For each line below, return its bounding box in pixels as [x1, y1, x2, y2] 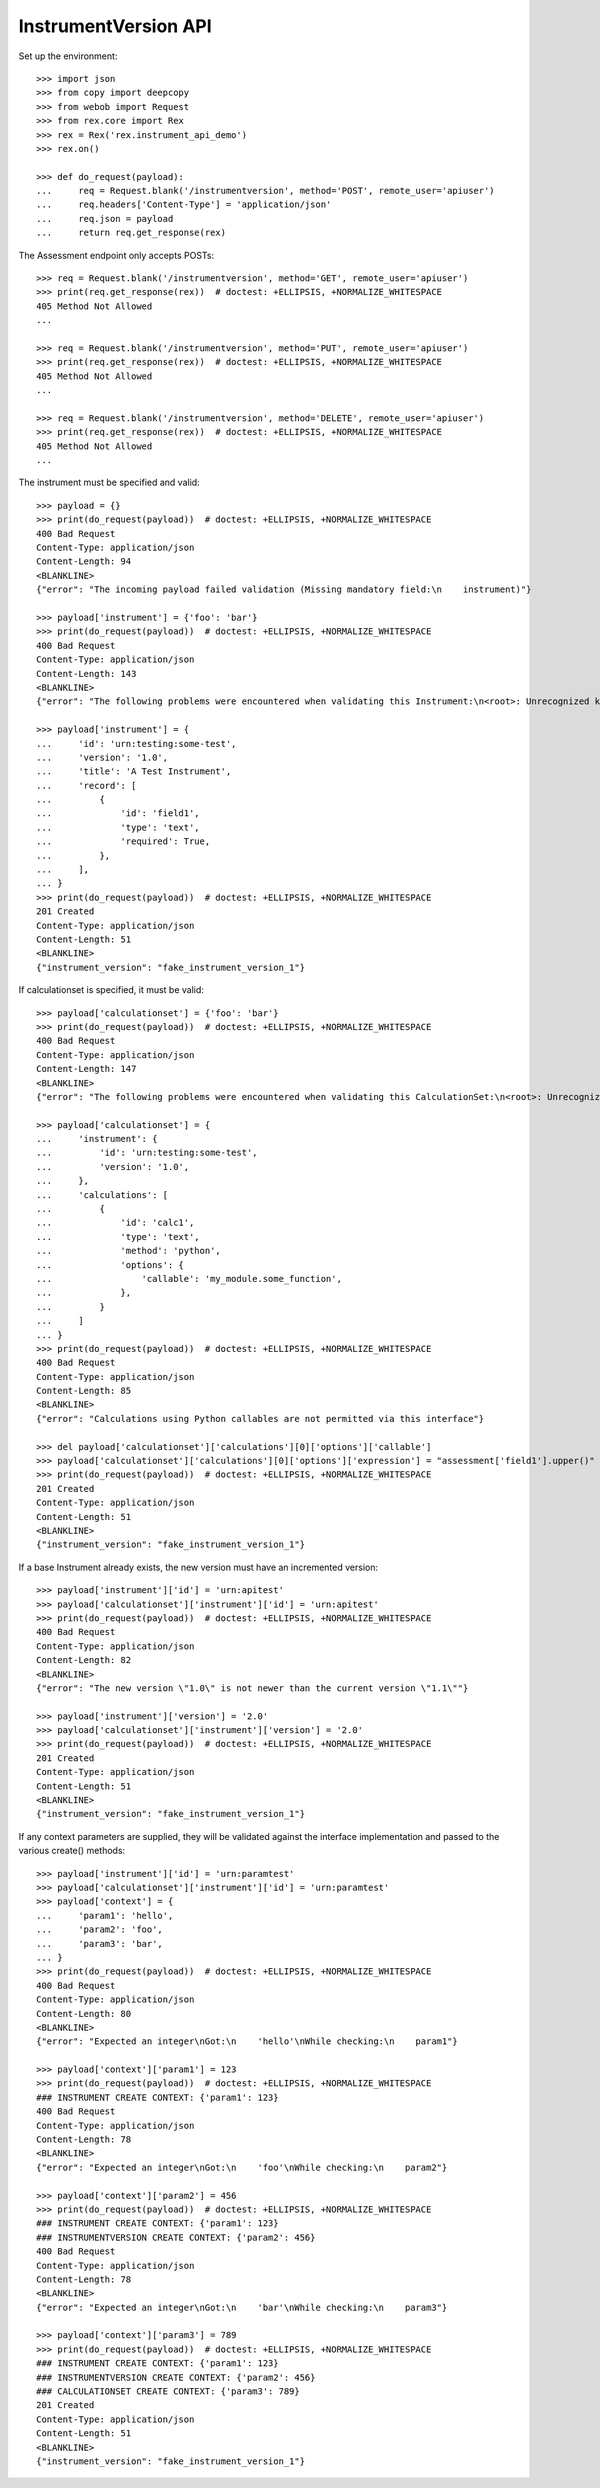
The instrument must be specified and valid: [18, 476, 200, 489]
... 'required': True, [36, 836, 211, 847]
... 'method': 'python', [36, 1245, 222, 1257]
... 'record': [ [36, 780, 137, 791]
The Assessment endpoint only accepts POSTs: [18, 249, 215, 261]
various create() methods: [18, 1845, 126, 1857]
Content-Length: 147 [36, 1063, 137, 1075]
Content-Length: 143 [36, 668, 137, 679]
